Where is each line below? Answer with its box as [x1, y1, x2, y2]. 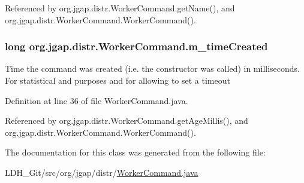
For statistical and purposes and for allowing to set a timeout [5, 74, 230, 86]
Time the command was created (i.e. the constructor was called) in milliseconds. [5, 62, 300, 75]
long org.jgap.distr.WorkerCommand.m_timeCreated [5, 39, 268, 54]
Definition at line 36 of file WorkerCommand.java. [5, 94, 188, 106]
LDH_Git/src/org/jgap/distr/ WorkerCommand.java [5, 166, 198, 178]
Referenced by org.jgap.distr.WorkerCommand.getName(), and [5, 2, 235, 14]
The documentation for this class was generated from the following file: [5, 146, 266, 158]
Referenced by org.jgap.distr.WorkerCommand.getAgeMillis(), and [5, 114, 248, 127]
